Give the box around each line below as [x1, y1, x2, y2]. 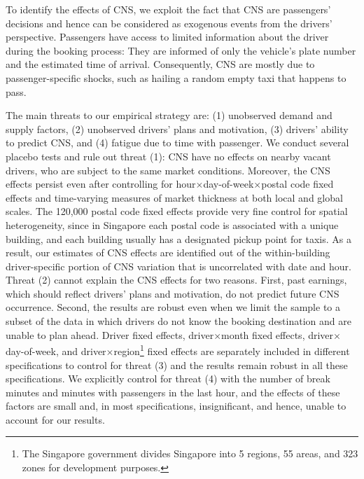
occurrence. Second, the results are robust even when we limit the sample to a [6, 300, 341, 314]
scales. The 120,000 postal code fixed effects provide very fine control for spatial [6, 204, 348, 218]
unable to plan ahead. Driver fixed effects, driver [6, 327, 214, 342]
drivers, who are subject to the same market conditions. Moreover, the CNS [6, 162, 330, 177]
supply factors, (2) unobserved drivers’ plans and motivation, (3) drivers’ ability [6, 121, 349, 136]
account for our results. [6, 412, 105, 426]
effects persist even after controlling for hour [6, 176, 196, 191]
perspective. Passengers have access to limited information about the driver [6, 29, 329, 44]
